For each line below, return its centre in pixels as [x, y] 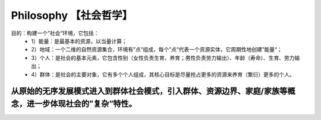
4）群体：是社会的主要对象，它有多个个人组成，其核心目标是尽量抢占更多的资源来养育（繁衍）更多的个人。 [163, 74]
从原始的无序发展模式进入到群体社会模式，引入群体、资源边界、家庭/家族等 [149, 91]
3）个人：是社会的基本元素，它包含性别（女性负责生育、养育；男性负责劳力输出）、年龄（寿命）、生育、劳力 [163, 58]
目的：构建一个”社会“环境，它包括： [55, 33]
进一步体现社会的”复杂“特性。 [81, 103]
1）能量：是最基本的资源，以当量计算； [79, 41]
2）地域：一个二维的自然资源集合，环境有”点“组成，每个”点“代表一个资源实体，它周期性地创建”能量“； [157, 50]
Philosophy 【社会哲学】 [72, 15]
